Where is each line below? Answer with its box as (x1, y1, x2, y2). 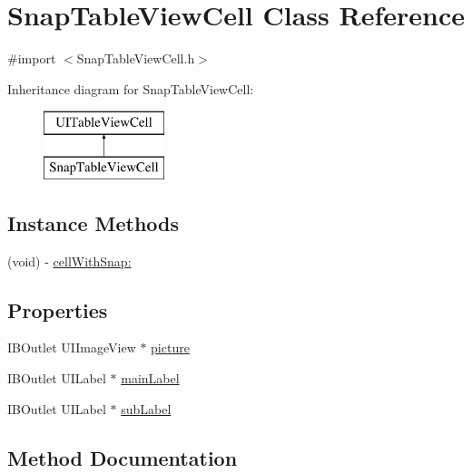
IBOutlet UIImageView (7, 338, 136, 357)
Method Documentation (7, 443, 238, 471)
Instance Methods (7, 208, 179, 236)
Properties (7, 295, 108, 323)
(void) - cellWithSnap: (7, 251, 132, 270)
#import (7, 49, 56, 68)
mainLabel (121, 369, 180, 388)
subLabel (121, 399, 172, 418)
